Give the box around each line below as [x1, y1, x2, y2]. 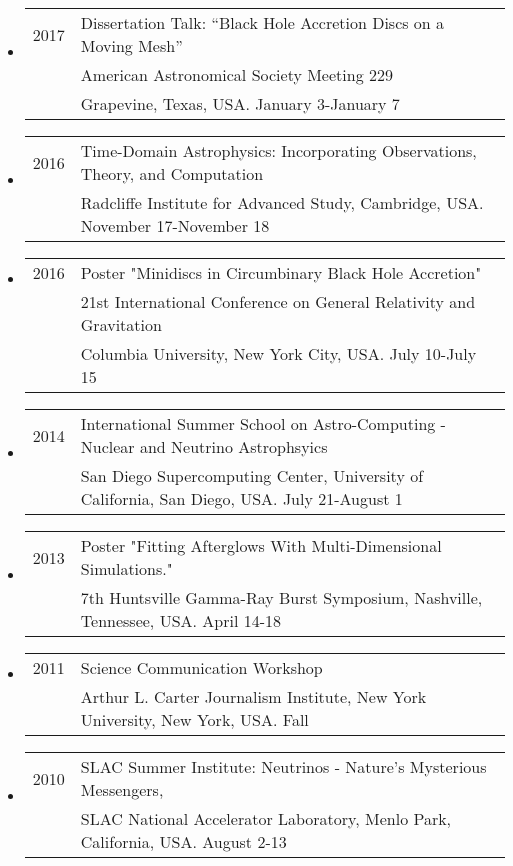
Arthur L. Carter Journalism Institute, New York [80, 685, 427, 708]
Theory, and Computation [80, 162, 264, 185]
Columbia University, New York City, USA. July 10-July [80, 342, 477, 365]
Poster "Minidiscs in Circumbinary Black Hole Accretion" [80, 261, 482, 284]
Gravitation [80, 313, 162, 336]
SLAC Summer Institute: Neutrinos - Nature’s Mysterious [80, 755, 487, 778]
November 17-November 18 [80, 214, 270, 237]
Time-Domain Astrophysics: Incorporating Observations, [80, 139, 477, 162]
